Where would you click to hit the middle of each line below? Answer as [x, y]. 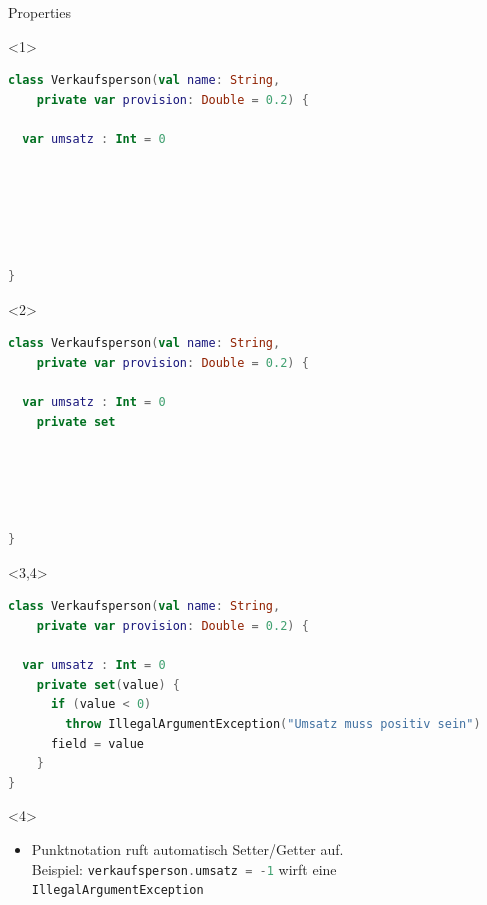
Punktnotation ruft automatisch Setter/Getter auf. [187, 848]
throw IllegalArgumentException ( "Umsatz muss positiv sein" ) [273, 724]
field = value [97, 743]
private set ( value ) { [108, 684]
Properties [39, 12]
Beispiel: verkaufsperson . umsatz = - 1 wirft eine [184, 868]
